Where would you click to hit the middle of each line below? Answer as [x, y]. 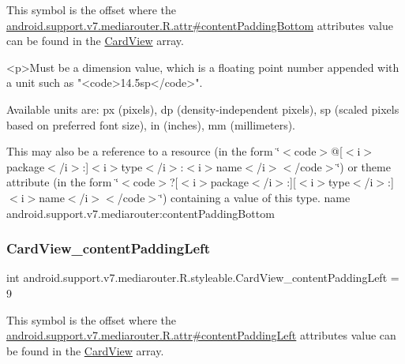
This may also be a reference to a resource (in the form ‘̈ [143, 151]
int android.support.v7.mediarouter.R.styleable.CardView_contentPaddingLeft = [203, 278]
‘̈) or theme [364, 166]
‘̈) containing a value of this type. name [255, 197]
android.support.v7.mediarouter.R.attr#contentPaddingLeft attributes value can [201, 335]
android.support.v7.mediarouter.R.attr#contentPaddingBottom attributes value [200, 25]
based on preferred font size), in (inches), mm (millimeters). [151, 124]
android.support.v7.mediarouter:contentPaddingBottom [141, 213]
